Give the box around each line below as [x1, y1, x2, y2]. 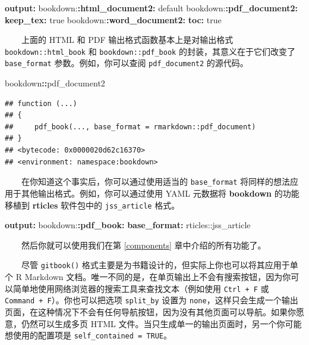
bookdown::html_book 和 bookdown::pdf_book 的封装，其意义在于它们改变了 [5, 45, 295, 57]
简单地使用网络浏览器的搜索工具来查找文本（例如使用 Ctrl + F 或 [12, 282, 269, 294]
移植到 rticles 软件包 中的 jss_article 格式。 [5, 198, 180, 211]
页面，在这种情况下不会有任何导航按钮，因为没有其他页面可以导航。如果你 [5, 305, 296, 318]
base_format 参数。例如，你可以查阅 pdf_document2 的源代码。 [5, 57, 248, 69]
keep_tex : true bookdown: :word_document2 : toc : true [5, 13, 222, 26]
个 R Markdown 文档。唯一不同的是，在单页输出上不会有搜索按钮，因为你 [5, 271, 291, 282]
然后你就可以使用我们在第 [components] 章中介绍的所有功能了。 [21, 238, 266, 251]
